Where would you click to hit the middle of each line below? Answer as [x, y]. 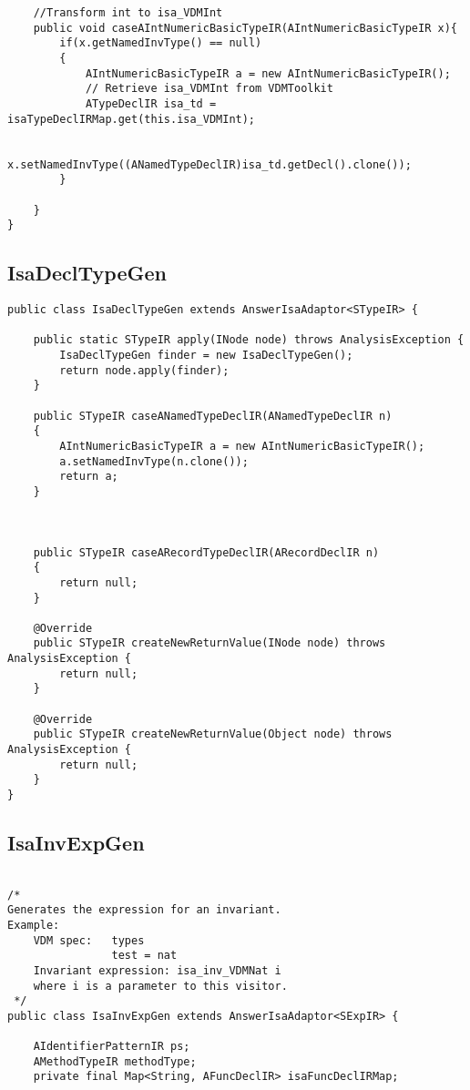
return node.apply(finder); [144, 370]
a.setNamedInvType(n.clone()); [154, 461]
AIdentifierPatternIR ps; [112, 1047]
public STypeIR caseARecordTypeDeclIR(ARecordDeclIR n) [206, 552]
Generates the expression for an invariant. [144, 910]
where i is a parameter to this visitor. [160, 986]
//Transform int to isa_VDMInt [128, 13]
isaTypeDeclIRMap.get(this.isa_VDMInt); [132, 119]
